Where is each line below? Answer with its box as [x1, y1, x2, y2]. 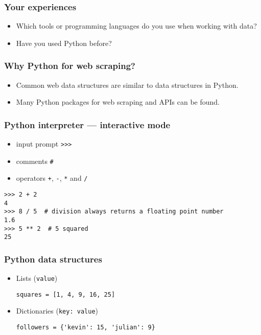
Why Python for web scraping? [4, 59, 135, 72]
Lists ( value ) [16, 273, 58, 283]
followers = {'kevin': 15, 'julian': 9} [16, 324, 155, 331]
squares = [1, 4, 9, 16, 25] [16, 291, 115, 298]
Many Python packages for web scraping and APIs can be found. [16, 97, 220, 107]
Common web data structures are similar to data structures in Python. [16, 79, 239, 90]
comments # [16, 155, 54, 166]
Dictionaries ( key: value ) [16, 305, 98, 316]
